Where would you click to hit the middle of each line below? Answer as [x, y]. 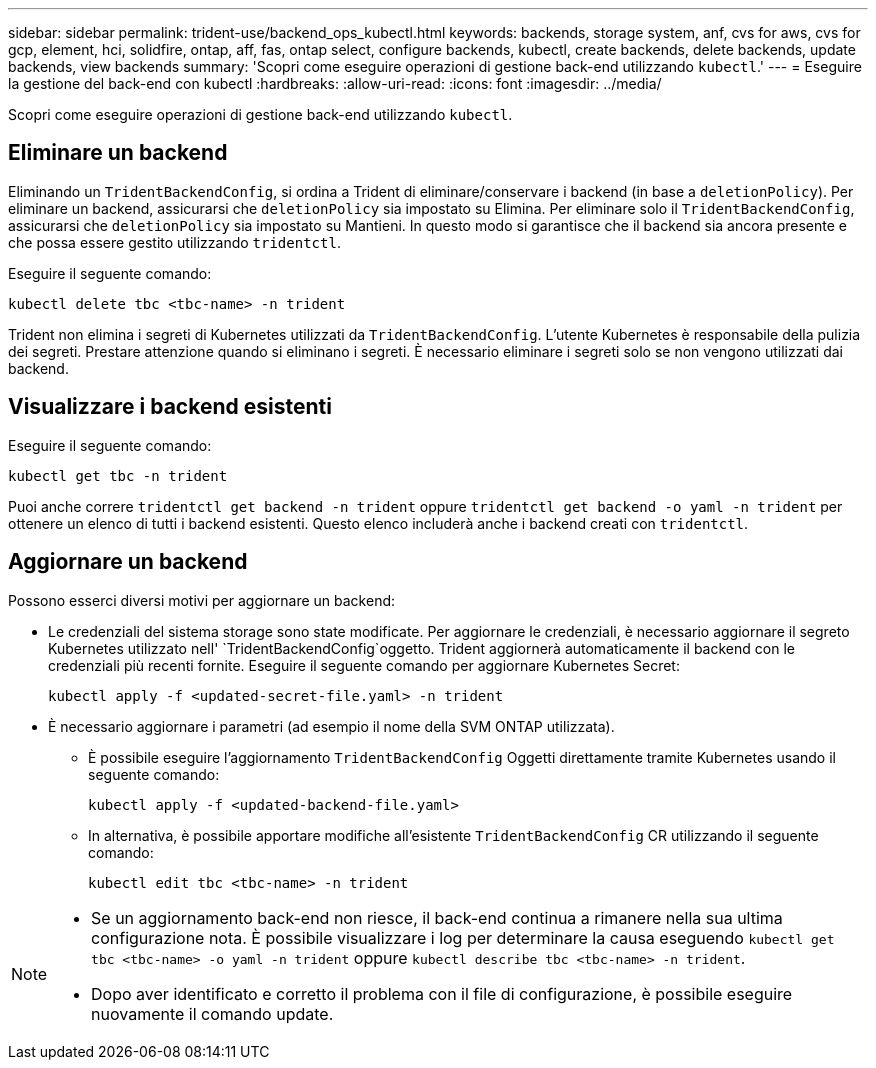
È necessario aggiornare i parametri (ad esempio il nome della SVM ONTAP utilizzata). [331, 726]
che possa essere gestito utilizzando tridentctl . [174, 242]
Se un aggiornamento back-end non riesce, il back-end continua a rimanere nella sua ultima [437, 917]
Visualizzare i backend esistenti [170, 407]
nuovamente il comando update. [212, 1013]
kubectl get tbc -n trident [118, 475]
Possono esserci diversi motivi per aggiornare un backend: [202, 600]
